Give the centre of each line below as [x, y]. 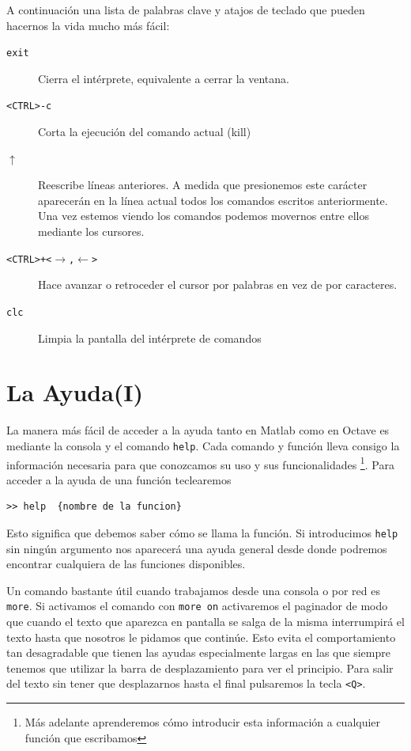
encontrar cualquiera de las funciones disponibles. [126, 564]
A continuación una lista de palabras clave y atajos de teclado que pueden [186, 9]
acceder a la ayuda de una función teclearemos [119, 479]
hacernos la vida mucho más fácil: [88, 25]
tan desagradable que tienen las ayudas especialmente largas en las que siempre [198, 652]
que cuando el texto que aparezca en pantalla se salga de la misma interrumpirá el [205, 622]
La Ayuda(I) [75, 392]
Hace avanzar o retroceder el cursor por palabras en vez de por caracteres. [218, 284]
